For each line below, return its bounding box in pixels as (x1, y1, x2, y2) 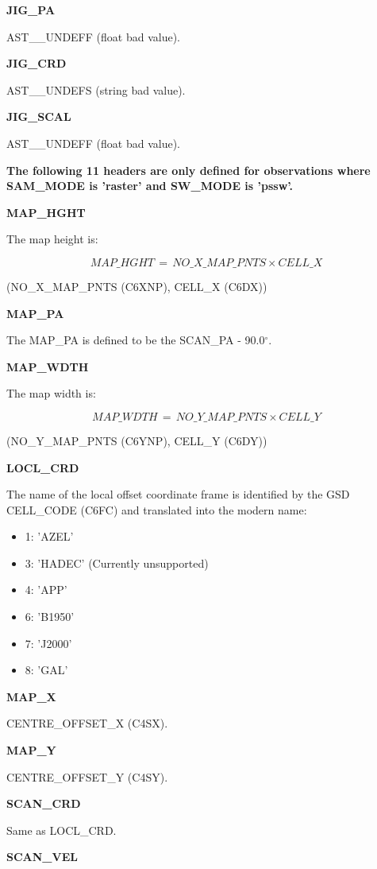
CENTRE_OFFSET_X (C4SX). (6, 715, 168, 731)
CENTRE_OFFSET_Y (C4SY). (6, 768, 168, 785)
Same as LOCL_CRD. (6, 821, 117, 838)
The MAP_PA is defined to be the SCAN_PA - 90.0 (6, 332, 265, 348)
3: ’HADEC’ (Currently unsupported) (25, 554, 209, 571)
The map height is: (6, 231, 98, 247)
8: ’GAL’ (25, 661, 68, 678)
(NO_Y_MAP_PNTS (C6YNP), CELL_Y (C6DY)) (6, 432, 267, 448)
